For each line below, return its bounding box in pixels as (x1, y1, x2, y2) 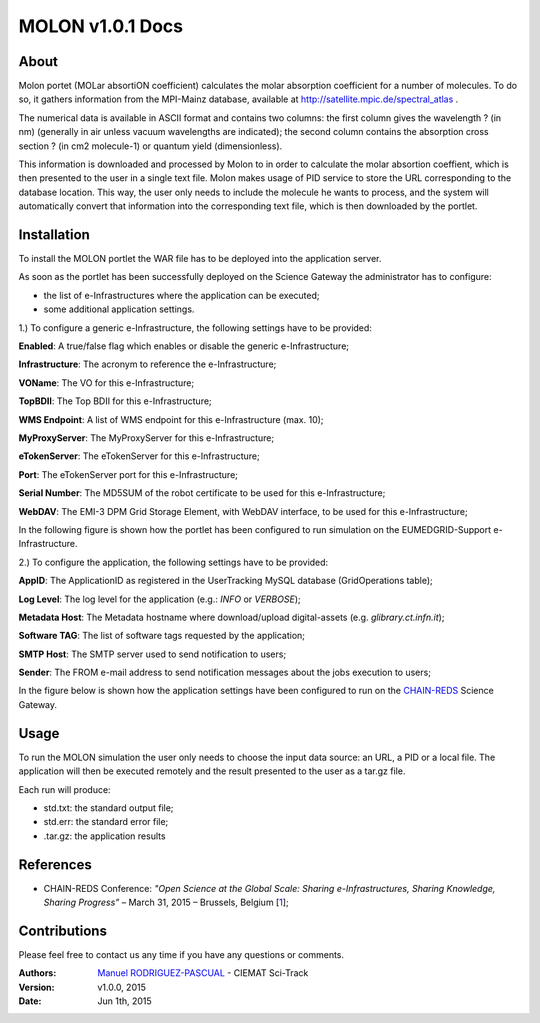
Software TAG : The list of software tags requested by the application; (18, 630, 305, 642)
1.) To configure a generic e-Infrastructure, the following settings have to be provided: (18, 321, 372, 334)
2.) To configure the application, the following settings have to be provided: (18, 556, 329, 568)
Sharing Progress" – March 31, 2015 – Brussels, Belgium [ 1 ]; (43, 896, 289, 909)
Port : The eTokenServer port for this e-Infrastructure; (18, 468, 239, 480)
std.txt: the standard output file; (43, 801, 174, 814)
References (18, 856, 92, 873)
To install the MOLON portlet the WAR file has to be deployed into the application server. (18, 253, 382, 265)
